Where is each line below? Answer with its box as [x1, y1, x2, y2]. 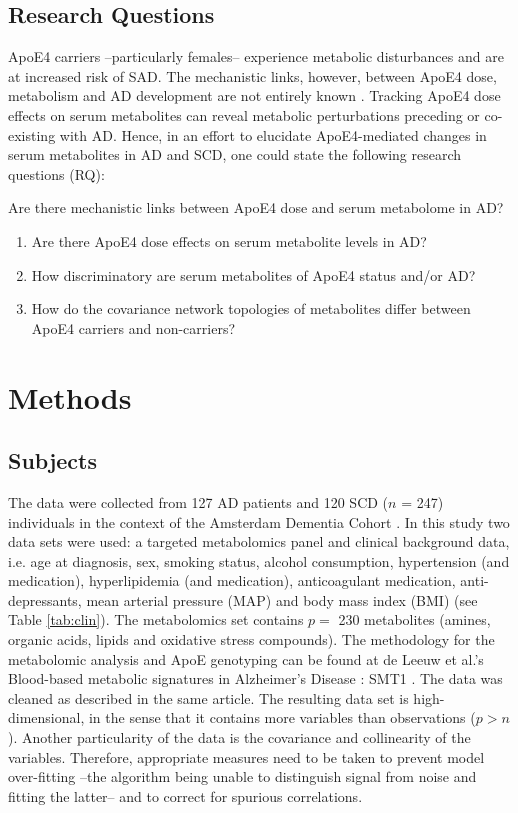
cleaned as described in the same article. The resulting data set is [8, 687, 409, 708]
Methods [8, 376, 132, 417]
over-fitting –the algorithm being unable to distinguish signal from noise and [8, 766, 477, 787]
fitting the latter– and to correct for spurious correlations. [8, 785, 363, 806]
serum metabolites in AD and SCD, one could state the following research [8, 144, 462, 165]
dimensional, [8, 707, 85, 728]
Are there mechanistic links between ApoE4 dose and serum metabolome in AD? [8, 197, 504, 218]
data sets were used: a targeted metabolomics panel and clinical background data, [8, 531, 510, 552]
